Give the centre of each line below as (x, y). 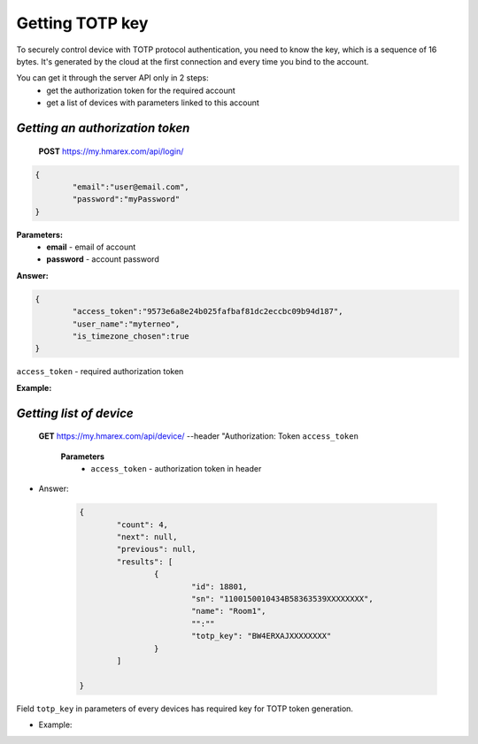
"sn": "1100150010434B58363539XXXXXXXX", (282, 599)
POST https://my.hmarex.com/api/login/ (111, 151)
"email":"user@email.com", (131, 187)
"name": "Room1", (228, 611)
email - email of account (91, 247)
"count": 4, (142, 525)
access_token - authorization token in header (176, 468)
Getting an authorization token (103, 128)
